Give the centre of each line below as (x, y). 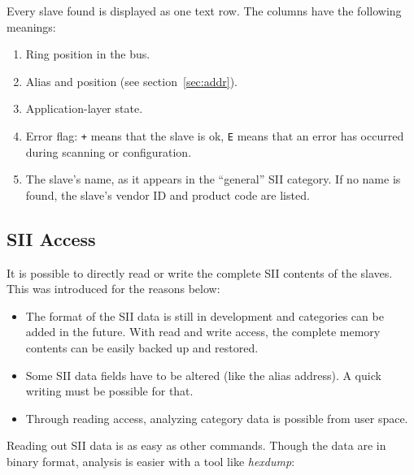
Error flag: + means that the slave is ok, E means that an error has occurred (215, 135)
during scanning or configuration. (109, 151)
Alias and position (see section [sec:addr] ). (132, 81)
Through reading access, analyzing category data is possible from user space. (217, 418)
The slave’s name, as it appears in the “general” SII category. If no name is (213, 179)
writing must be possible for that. (109, 391)
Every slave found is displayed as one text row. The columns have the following (204, 11)
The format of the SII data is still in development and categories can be (205, 315)
